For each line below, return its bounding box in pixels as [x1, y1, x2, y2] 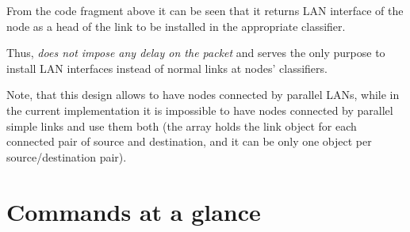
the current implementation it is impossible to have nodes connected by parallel [6, 101, 393, 118]
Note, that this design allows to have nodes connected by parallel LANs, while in [6, 86, 400, 103]
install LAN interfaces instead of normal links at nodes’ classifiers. [6, 59, 328, 76]
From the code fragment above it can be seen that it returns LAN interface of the [6, 2, 404, 18]
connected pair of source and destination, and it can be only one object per [6, 133, 372, 150]
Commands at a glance [6, 195, 261, 227]
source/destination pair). [6, 148, 127, 165]
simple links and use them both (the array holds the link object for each [6, 117, 357, 134]
